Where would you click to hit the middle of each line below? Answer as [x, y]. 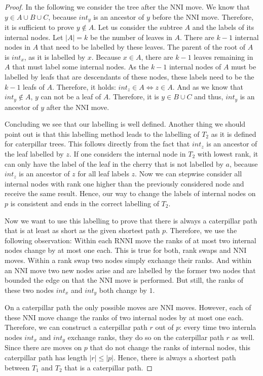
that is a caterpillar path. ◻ [108, 367]
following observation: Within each [59, 240]
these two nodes [29, 290]
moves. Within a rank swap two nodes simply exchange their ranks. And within [128, 260]
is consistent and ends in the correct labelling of [85, 203]
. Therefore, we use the [201, 230]
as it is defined [234, 134]
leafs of [34, 86]
